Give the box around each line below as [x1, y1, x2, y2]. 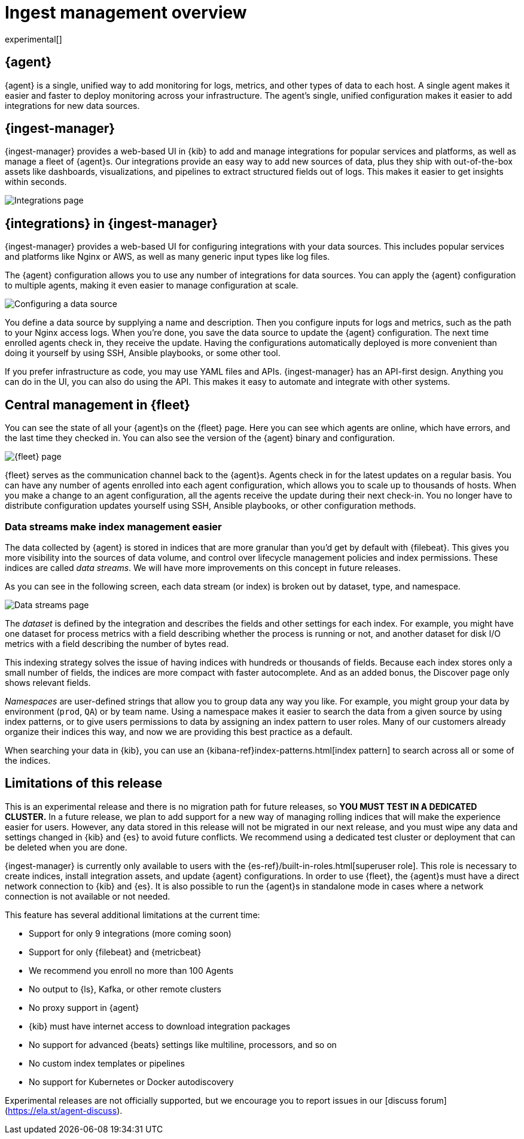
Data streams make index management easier [5, 520, 222, 533]
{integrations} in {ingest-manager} [5, 215, 218, 231]
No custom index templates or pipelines [29, 1058, 185, 1068]
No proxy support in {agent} [29, 1002, 139, 1013]
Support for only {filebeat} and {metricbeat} [29, 946, 202, 957]
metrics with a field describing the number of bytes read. [5, 638, 229, 649]
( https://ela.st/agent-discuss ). [5, 1105, 123, 1116]
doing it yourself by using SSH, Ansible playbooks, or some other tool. [5, 348, 281, 359]
